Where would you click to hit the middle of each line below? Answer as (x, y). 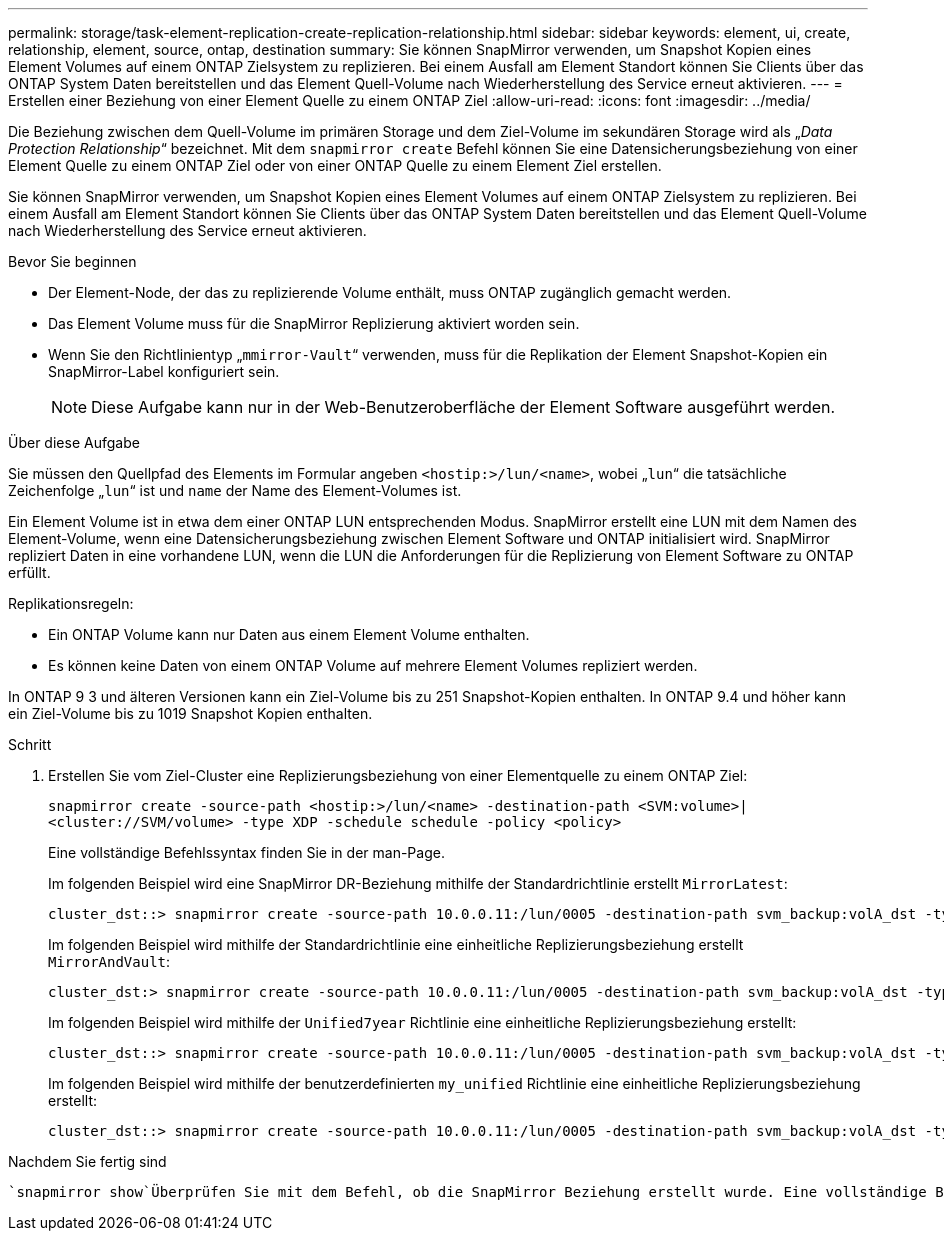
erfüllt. (29, 572)
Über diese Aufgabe (74, 442)
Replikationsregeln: (71, 603)
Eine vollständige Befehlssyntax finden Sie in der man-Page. (246, 852)
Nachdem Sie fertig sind (87, 1161)
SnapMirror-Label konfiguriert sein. (164, 371)
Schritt (30, 744)
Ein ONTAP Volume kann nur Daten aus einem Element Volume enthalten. (289, 634)
